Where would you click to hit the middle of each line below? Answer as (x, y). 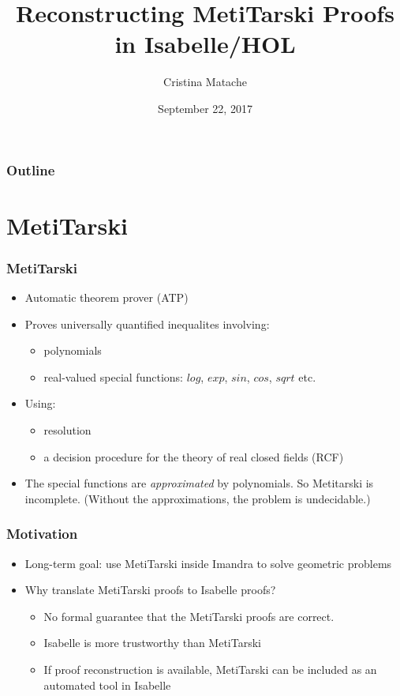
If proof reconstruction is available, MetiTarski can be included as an (210, 669)
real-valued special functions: (113, 376)
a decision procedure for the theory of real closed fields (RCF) (194, 456)
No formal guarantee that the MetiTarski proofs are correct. (189, 616)
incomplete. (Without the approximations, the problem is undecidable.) (198, 498)
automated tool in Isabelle (107, 685)
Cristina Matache (205, 82)
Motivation (42, 534)
